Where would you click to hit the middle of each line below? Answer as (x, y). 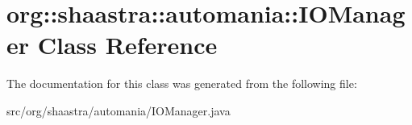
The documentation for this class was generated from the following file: (182, 83)
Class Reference (127, 45)
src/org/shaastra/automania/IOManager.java (119, 110)
